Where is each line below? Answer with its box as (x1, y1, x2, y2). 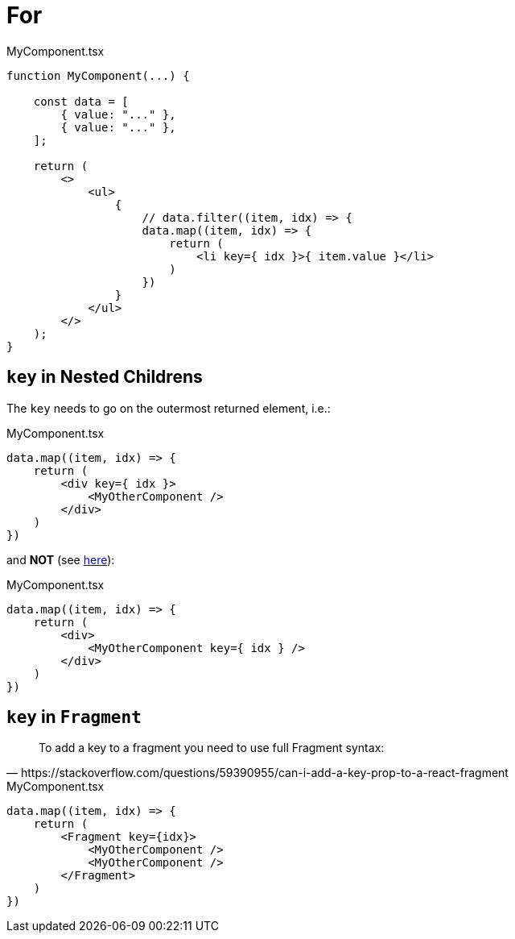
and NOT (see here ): (6, 552, 115, 567)
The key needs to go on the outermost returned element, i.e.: (6, 401, 331, 415)
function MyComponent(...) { (6, 69, 190, 82)
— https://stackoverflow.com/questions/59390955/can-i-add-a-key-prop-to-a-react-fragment (6, 766, 509, 780)
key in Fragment (6, 707, 142, 728)
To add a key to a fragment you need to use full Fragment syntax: (39, 741, 385, 755)
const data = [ (33, 94, 129, 108)
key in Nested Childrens (6, 367, 203, 388)
